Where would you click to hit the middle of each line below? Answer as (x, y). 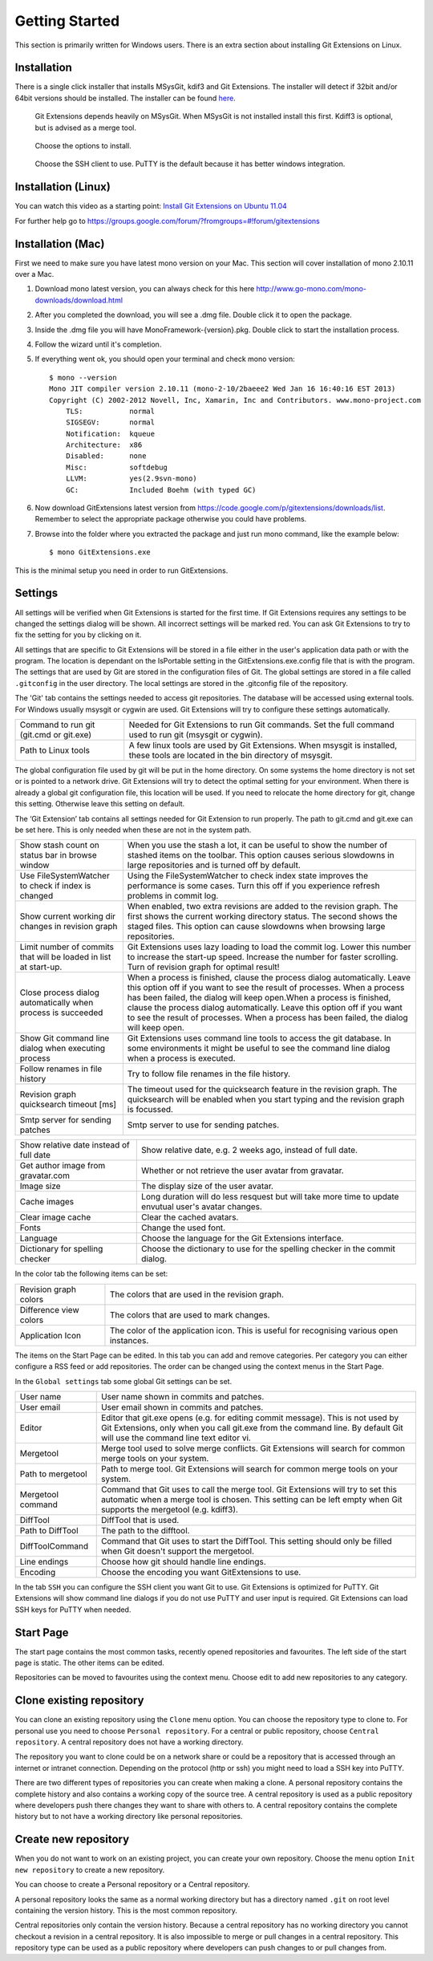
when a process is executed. (181, 1058)
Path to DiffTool (49, 1530)
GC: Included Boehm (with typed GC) (161, 490)
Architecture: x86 (104, 445)
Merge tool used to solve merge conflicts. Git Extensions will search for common (253, 1448)
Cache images (47, 1202)
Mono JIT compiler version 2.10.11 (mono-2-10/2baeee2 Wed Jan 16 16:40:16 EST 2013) (223, 389)
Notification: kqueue (110, 434)
